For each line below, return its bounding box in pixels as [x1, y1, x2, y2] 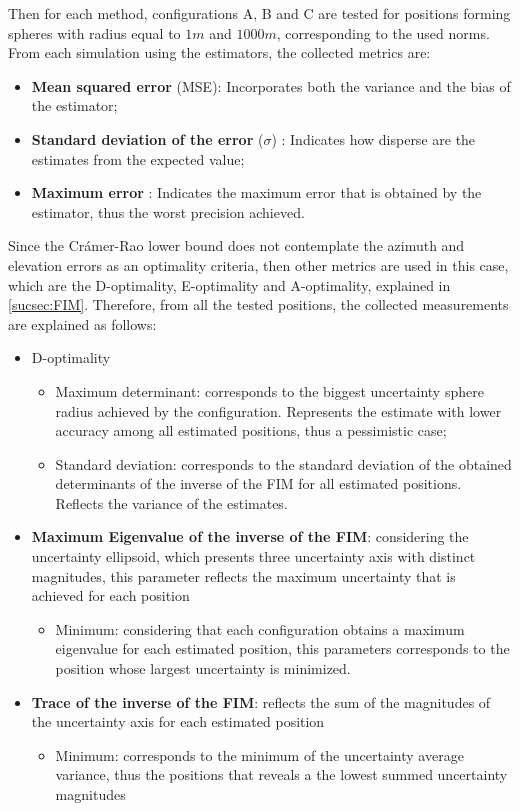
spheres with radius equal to [8, 22, 181, 43]
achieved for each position [31, 585, 190, 606]
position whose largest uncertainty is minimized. [55, 658, 351, 679]
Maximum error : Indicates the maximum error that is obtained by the [31, 182, 482, 203]
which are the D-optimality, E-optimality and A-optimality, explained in [8, 274, 451, 295]
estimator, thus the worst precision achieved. [31, 201, 305, 222]
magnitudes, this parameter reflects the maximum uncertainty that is [31, 565, 456, 586]
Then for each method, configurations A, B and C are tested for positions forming [8, 3, 511, 23]
